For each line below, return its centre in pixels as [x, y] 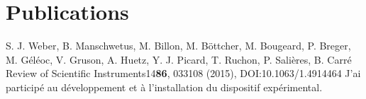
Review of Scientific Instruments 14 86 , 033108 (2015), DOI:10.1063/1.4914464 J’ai [183, 73]
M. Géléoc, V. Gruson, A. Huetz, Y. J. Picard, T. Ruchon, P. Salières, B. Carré [179, 59]
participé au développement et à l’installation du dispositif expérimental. [164, 87]
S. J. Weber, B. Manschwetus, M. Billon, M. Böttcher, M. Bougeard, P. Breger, [178, 46]
